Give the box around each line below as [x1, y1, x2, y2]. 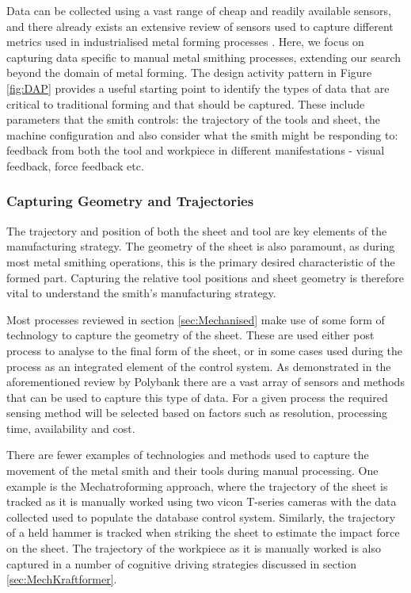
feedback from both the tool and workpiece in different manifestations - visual [6, 142, 385, 159]
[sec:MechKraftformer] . [6, 571, 117, 587]
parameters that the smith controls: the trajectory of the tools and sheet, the [6, 111, 380, 128]
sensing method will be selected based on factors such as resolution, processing [6, 404, 388, 421]
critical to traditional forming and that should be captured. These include [6, 95, 365, 112]
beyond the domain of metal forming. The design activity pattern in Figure [6, 64, 372, 81]
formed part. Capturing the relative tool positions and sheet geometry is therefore [6, 269, 404, 285]
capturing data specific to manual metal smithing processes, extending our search [6, 48, 401, 65]
